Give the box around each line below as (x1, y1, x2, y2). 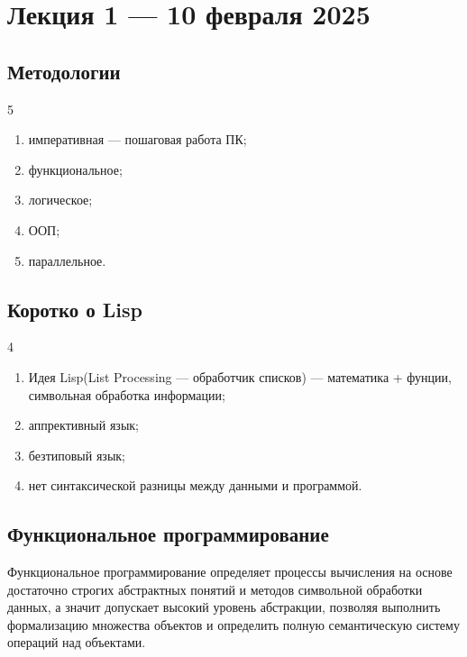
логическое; (28, 190, 93, 209)
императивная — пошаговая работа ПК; (28, 130, 247, 149)
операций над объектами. (7, 633, 146, 652)
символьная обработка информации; (28, 385, 225, 404)
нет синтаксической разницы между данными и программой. (28, 476, 362, 495)
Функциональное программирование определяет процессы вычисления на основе (7, 562, 453, 581)
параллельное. (28, 251, 106, 269)
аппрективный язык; (28, 415, 139, 434)
